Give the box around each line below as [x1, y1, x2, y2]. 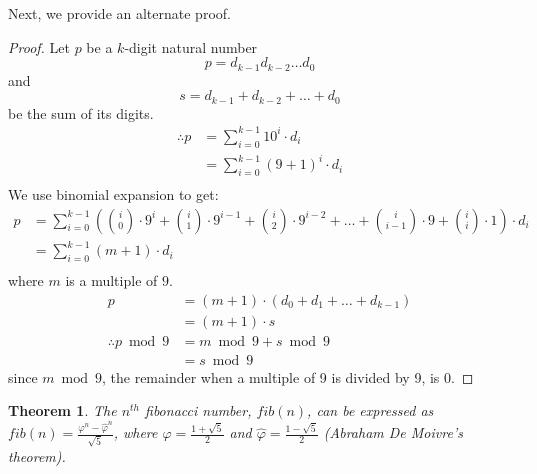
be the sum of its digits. [8, 102, 154, 123]
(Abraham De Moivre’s [323, 422, 463, 443]
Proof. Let [8, 36, 70, 57]
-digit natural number [124, 36, 258, 57]
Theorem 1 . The [8, 400, 117, 421]
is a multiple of [65, 269, 158, 290]
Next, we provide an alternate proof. [8, 3, 231, 23]
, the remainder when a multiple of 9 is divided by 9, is [101, 366, 440, 387]
